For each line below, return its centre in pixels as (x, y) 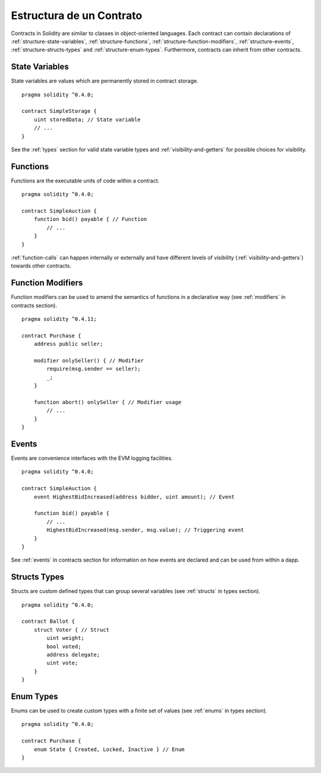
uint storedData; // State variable (87, 119)
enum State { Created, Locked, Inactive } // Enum (109, 749)
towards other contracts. (41, 266)
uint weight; (65, 638)
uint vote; (62, 663)
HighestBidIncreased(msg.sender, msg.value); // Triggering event (145, 530)
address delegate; (73, 654)
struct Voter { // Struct (72, 630)
